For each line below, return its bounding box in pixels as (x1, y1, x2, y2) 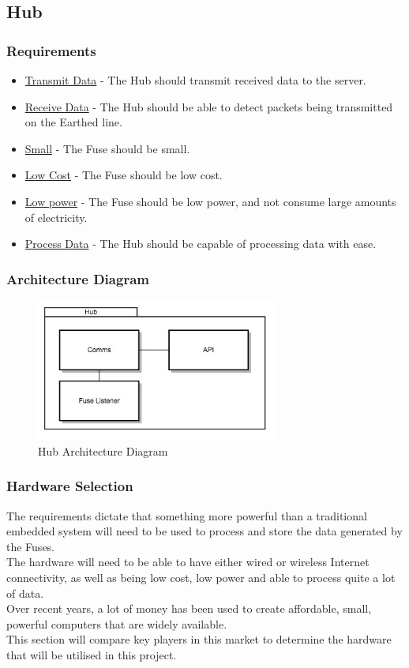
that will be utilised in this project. (6, 646, 177, 662)
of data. (6, 584, 44, 601)
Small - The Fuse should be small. (24, 140, 190, 156)
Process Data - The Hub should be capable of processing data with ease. (24, 235, 377, 252)
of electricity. (24, 208, 88, 225)
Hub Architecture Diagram (38, 442, 168, 459)
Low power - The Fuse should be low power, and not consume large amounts (24, 193, 396, 209)
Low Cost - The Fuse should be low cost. (24, 167, 223, 183)
